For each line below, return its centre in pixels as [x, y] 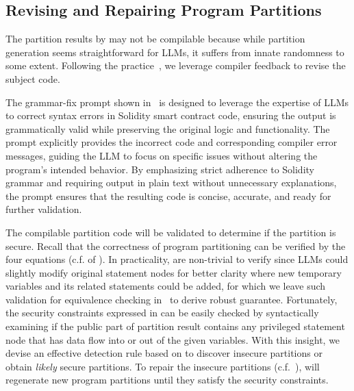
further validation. [44, 209]
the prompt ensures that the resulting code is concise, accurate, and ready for [168, 195]
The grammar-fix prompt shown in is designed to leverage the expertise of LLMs [177, 102]
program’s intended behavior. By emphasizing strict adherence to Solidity [160, 169]
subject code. [33, 78]
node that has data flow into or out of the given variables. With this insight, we [173, 339]
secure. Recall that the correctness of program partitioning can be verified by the [176, 245]
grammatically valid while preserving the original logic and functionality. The [168, 128]
